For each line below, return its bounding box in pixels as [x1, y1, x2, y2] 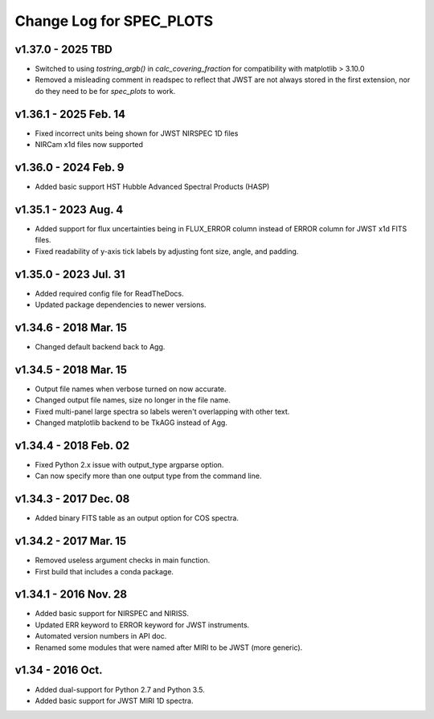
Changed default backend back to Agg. [35, 341, 166, 351]
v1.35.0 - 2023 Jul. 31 [14, 268, 125, 281]
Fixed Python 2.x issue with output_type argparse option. [35, 460, 224, 469]
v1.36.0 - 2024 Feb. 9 [14, 161, 125, 174]
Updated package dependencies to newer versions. [35, 300, 207, 309]
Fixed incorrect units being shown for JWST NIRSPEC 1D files [35, 129, 239, 138]
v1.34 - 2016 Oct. [14, 664, 103, 677]
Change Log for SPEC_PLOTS [14, 12, 214, 30]
